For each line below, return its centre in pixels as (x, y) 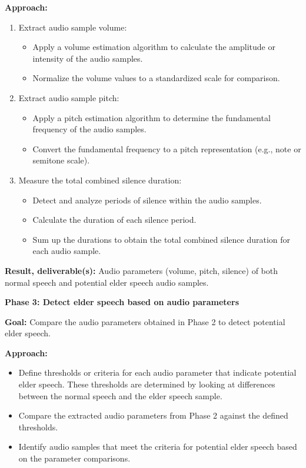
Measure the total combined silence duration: (100, 180)
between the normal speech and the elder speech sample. (120, 395)
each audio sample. (67, 251)
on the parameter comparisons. (74, 458)
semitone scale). (61, 160)
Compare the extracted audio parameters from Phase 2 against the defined (153, 415)
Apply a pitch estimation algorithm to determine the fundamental (152, 117)
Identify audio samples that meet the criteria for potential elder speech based (158, 447)
